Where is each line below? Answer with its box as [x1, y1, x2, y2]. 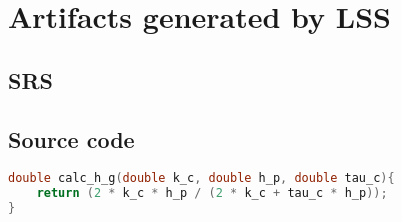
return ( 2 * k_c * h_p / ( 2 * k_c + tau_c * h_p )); [36, 186, 388, 201]
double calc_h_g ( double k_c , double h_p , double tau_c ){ [8, 171, 395, 186]
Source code [8, 123, 135, 154]
